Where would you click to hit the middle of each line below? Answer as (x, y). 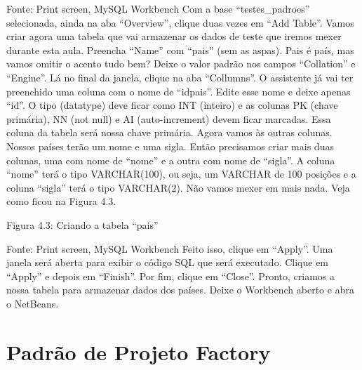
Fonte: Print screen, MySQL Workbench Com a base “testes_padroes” (158, 8)
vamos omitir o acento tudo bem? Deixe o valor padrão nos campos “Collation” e (181, 64)
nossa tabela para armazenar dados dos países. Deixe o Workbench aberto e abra (180, 290)
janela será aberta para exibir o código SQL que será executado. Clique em (168, 262)
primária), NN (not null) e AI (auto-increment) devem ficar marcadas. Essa (169, 118)
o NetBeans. (33, 303)
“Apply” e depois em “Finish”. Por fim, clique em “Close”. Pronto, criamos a (171, 276)
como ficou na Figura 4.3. (61, 201)
